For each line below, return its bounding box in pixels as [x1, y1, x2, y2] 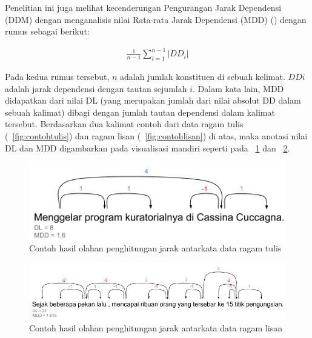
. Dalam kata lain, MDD [192, 82, 284, 94]
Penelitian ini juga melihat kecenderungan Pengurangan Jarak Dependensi [5, 1, 282, 13]
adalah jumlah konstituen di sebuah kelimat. [120, 70, 285, 83]
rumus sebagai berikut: [5, 25, 90, 38]
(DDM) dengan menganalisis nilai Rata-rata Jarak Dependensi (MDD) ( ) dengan [5, 13, 307, 25]
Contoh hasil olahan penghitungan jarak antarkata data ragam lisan [29, 322, 283, 334]
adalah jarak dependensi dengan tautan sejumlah [5, 82, 187, 94]
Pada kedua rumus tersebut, [5, 70, 110, 83]
